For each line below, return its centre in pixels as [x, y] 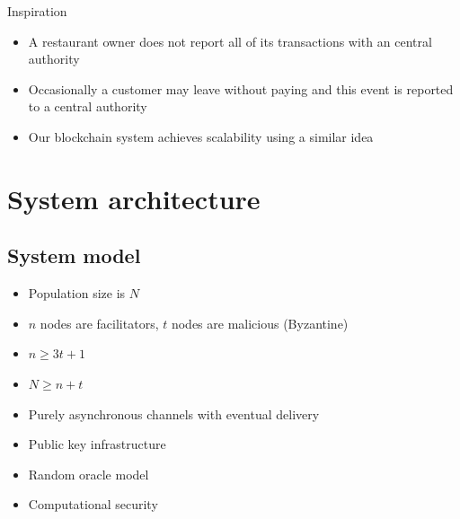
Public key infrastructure [97, 444]
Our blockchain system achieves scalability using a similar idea [201, 136]
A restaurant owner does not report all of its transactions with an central [230, 41]
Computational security [93, 504]
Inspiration [37, 11]
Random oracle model [88, 474]
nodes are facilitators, [99, 323]
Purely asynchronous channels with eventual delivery [174, 413]
